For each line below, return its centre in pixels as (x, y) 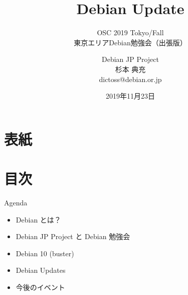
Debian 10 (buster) (45, 253)
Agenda (16, 202)
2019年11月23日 (130, 96)
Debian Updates (41, 270)
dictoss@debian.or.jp (130, 79)
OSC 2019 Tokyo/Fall (130, 32)
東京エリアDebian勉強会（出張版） (130, 42)
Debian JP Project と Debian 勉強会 (73, 236)
